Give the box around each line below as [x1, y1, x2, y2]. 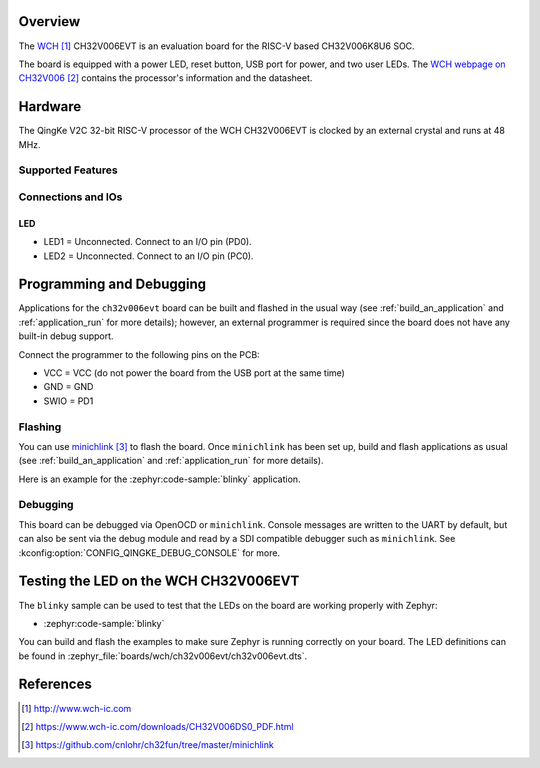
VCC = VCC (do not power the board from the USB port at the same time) [43, 366, 345, 379]
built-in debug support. [18, 330, 114, 342]
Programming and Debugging [18, 276, 207, 293]
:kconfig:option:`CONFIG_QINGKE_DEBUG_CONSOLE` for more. [18, 546, 280, 559]
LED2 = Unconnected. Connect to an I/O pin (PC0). [43, 250, 254, 262]
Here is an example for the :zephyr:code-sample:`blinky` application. [18, 473, 301, 485]
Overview [18, 13, 81, 30]
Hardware [18, 98, 82, 115]
